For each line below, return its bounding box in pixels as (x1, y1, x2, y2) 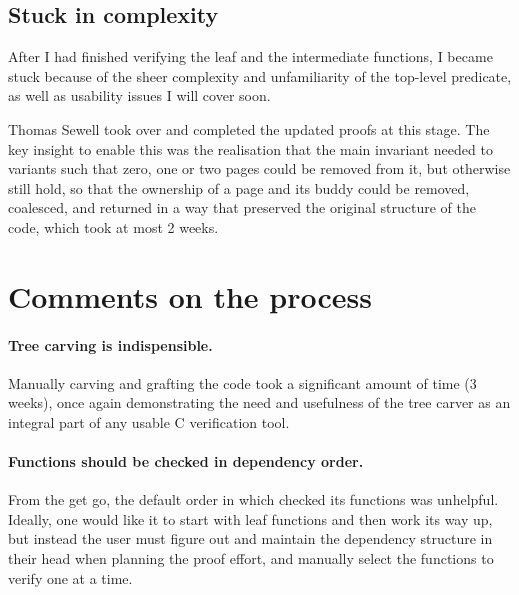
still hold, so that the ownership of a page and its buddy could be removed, (8, 177, 470, 198)
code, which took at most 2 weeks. (8, 216, 219, 237)
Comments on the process (8, 275, 372, 316)
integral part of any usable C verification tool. (8, 411, 290, 432)
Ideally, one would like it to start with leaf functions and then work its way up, (8, 508, 493, 529)
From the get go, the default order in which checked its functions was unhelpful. (8, 489, 499, 510)
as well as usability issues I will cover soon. (8, 85, 271, 106)
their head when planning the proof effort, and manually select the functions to (8, 548, 494, 569)
